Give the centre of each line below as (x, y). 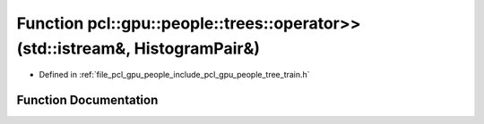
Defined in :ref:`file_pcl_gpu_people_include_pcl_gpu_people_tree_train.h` (174, 75)
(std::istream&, (73, 48)
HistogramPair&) (197, 48)
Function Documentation (87, 100)
